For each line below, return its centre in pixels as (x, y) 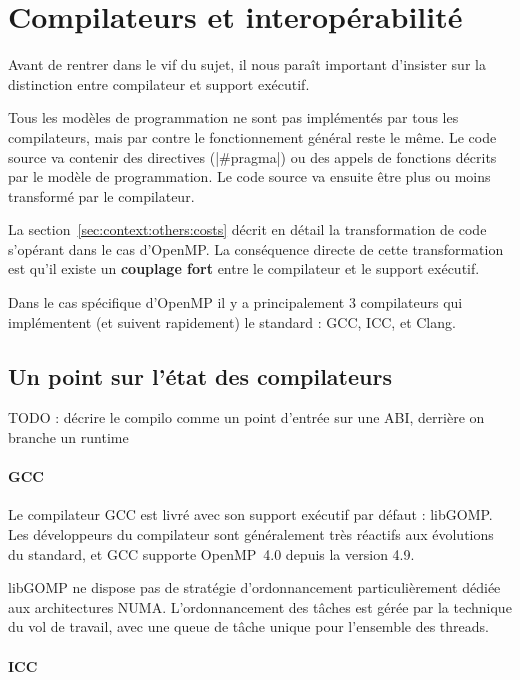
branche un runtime (68, 437)
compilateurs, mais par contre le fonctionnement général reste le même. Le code (252, 136)
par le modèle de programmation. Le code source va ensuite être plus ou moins (249, 176)
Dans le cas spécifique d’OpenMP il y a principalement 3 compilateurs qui (235, 302)
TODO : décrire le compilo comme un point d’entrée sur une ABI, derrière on (246, 417)
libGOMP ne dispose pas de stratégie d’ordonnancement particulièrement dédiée (254, 587)
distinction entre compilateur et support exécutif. (159, 83)
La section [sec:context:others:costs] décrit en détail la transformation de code (247, 229)
